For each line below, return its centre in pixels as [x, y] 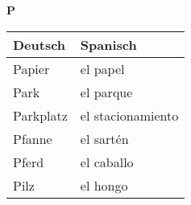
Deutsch [39, 44]
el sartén [104, 138]
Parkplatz [40, 115]
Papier [31, 68]
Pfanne [33, 138]
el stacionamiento [129, 115]
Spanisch [108, 44]
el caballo [107, 162]
